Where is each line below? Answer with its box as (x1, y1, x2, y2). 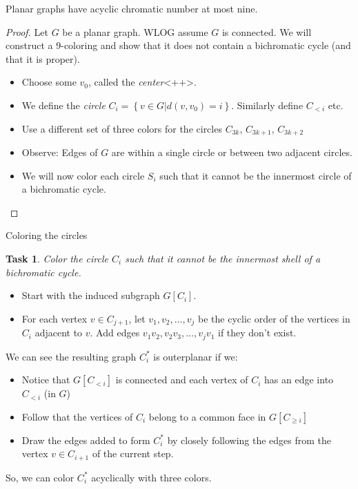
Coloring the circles (6, 228, 88, 242)
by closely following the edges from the (167, 432, 332, 447)
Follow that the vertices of (21, 409, 133, 423)
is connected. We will (221, 24, 312, 39)
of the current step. (92, 446, 174, 461)
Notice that (21, 372, 70, 387)
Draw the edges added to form (21, 432, 150, 447)
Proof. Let (6, 24, 48, 39)
